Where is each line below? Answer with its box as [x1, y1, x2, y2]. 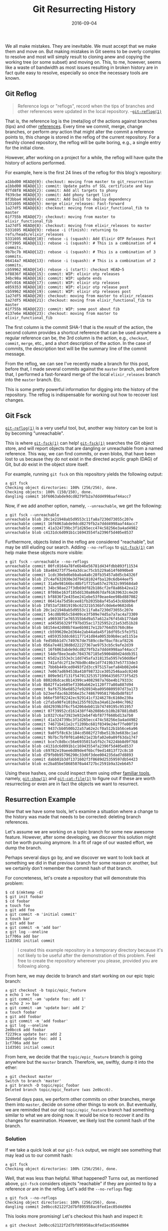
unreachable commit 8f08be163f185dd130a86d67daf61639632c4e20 [5, 590, 138, 595]
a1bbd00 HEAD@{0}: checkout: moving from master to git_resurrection [5, 179, 154, 184]
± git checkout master [5, 1074, 53, 1079]
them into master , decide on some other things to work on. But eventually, [5, 1101, 157, 1107]
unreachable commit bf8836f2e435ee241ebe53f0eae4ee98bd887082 [5, 594, 138, 599]
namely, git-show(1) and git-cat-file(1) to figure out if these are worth [5, 775, 155, 781]
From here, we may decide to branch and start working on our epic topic [5, 973, 155, 979]
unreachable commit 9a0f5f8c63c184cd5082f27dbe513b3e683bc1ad [5, 730, 138, 735]
